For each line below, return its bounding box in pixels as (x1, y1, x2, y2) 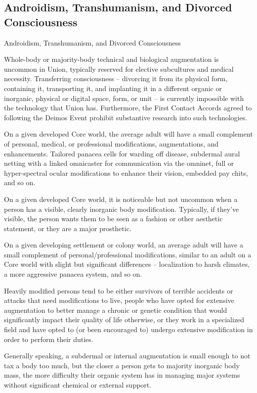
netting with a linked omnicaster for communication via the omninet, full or (4, 158, 234, 168)
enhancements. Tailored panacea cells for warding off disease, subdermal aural (4, 148, 240, 158)
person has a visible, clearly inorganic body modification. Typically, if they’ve (4, 203, 239, 214)
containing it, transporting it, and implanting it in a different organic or (4, 83, 222, 93)
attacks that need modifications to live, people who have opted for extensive (4, 295, 234, 305)
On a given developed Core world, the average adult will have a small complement (4, 129, 253, 139)
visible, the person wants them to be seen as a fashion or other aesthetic (4, 213, 223, 224)
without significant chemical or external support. (4, 380, 152, 390)
